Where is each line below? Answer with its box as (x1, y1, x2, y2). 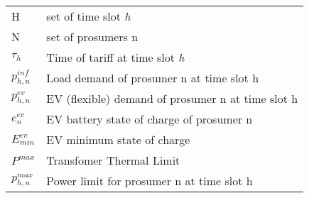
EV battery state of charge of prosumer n (46, 111, 253, 127)
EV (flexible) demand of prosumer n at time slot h (46, 90, 298, 106)
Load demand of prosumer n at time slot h (46, 70, 259, 86)
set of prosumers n (46, 28, 139, 45)
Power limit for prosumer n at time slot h (46, 172, 253, 189)
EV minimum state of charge (46, 131, 190, 148)
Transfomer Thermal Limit (46, 152, 180, 168)
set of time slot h (46, 8, 131, 24)
